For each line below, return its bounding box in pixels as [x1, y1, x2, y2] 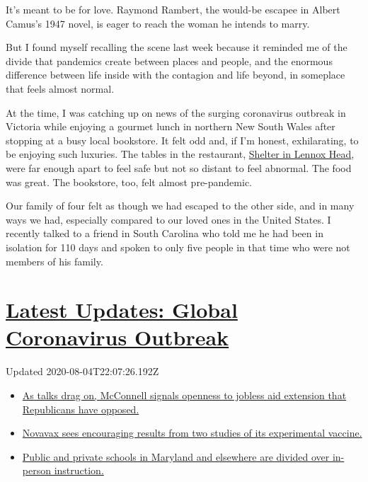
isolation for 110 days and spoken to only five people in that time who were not [6, 239, 350, 254]
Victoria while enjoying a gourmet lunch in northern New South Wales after [6, 119, 335, 134]
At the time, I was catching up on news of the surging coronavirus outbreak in [6, 105, 346, 120]
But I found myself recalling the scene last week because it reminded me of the [6, 40, 347, 54]
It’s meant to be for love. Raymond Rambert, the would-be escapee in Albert [6, 2, 340, 16]
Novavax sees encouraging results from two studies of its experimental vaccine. [22, 425, 362, 440]
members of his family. [6, 253, 103, 268]
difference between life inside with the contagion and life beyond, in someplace [6, 67, 345, 82]
